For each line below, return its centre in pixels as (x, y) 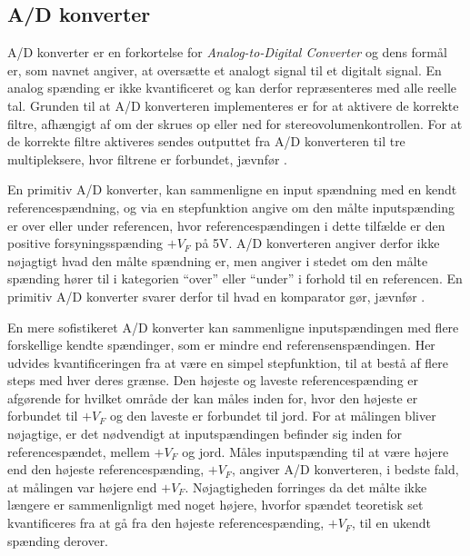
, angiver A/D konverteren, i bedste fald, (345, 469)
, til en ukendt (391, 523)
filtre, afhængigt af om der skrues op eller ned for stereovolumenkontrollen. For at (235, 123)
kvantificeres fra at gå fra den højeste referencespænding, (166, 523)
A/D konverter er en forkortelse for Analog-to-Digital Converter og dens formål (227, 52)
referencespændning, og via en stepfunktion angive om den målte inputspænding (231, 207)
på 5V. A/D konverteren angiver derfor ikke (317, 243)
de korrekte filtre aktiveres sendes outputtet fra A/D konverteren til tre (206, 141)
